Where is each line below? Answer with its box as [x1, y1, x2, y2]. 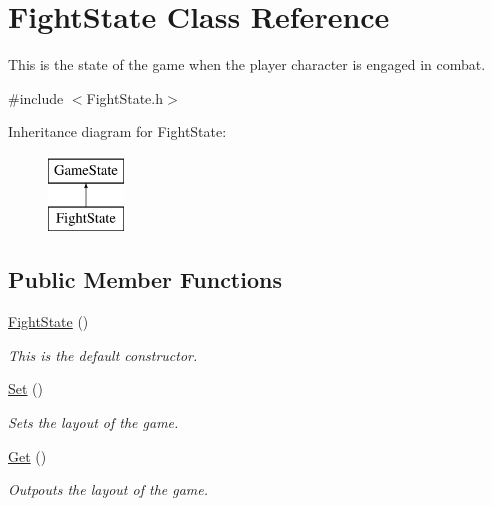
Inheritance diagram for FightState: [8, 121, 227, 142]
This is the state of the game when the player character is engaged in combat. [8, 54, 486, 75]
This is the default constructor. [8, 344, 198, 365]
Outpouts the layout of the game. [8, 479, 209, 500]
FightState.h [86, 87, 164, 108]
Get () [8, 445, 47, 466]
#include [8, 87, 64, 108]
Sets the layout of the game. [8, 412, 179, 433]
